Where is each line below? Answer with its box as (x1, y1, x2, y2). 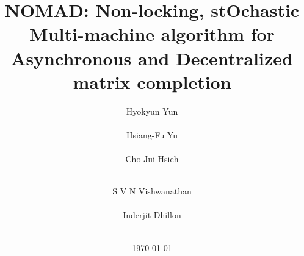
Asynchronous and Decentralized (11, 45, 293, 70)
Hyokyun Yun (126, 104, 178, 117)
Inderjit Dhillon (123, 208, 181, 221)
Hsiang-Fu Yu (126, 128, 178, 141)
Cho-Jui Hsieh (125, 152, 179, 165)
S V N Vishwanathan (112, 185, 192, 197)
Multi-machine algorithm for (29, 21, 275, 46)
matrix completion (73, 69, 231, 94)
